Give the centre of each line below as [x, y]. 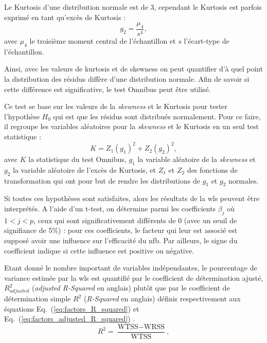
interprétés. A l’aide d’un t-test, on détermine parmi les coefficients [110, 209]
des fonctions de [212, 169]
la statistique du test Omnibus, [77, 159]
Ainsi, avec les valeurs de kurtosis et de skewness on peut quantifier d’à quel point [134, 69]
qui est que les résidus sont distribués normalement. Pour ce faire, [157, 116]
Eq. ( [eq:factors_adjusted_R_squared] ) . [70, 319]
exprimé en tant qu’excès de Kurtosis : [65, 17]
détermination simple [38, 299]
